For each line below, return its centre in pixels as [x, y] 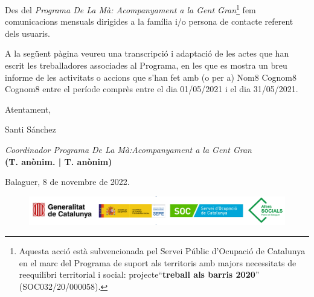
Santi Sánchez [30, 129]
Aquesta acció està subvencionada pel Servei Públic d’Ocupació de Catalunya [162, 250]
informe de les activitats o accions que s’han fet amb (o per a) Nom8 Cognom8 [151, 77]
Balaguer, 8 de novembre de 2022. [67, 182]
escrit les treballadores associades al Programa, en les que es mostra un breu [146, 65]
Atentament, [28, 109]
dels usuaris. [27, 33]
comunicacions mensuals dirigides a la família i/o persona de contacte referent [149, 21]
